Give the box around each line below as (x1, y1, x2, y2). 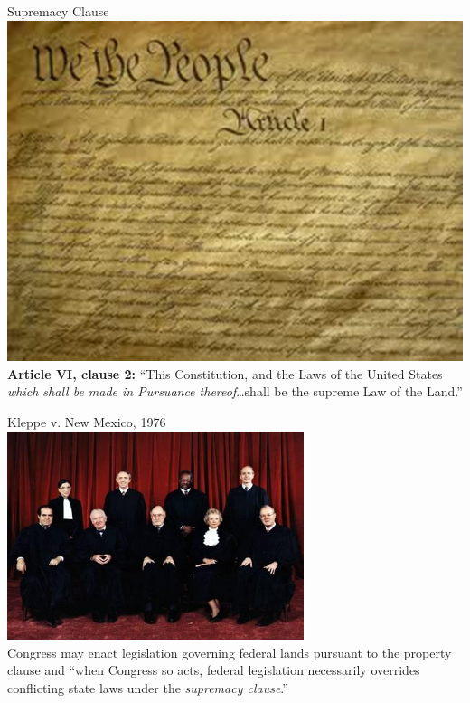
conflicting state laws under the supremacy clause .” (7, 678, 288, 697)
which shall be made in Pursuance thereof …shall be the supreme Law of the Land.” (7, 382, 463, 401)
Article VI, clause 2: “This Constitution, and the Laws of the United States (7, 364, 443, 383)
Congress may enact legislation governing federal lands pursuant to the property (7, 642, 452, 661)
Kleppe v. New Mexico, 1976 (7, 412, 166, 431)
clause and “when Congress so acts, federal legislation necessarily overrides (7, 660, 420, 679)
